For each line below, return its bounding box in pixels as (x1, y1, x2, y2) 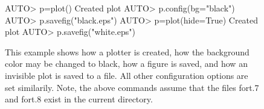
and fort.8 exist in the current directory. (5, 93, 153, 105)
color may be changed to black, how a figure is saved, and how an (5, 57, 248, 70)
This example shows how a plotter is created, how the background (5, 45, 250, 58)
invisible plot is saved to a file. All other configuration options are (5, 69, 248, 81)
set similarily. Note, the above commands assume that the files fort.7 (5, 81, 259, 93)
